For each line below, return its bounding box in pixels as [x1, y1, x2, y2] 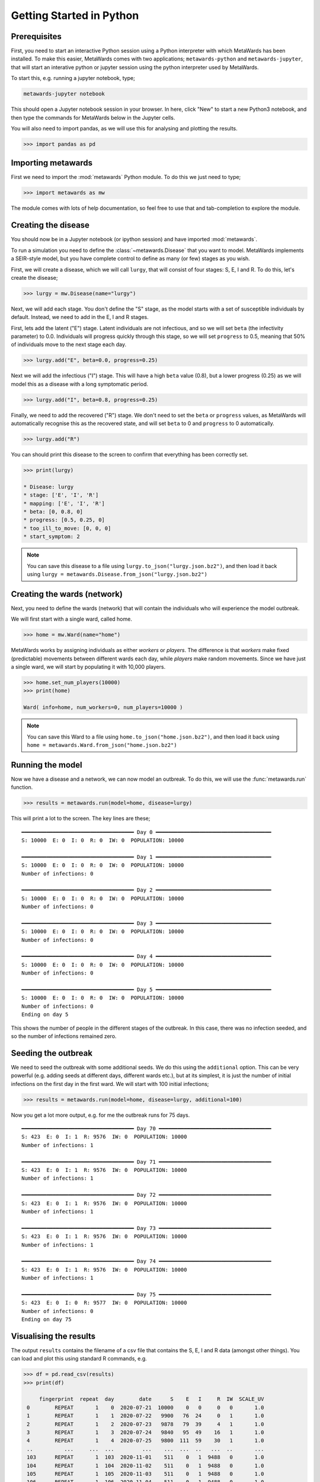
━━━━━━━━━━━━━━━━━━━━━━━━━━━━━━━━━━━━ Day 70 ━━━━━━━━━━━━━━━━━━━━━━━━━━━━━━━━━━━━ [21, 1125, 272, 1132]
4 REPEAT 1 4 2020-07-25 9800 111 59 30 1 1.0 [27, 1438, 264, 1444]
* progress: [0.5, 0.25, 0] [23, 516, 105, 523]
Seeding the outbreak [11, 1048, 93, 1058]
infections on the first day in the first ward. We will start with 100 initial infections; [11, 1080, 209, 1087]
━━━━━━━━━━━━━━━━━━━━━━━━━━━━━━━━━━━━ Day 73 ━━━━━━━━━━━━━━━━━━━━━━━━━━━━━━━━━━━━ [21, 1225, 272, 1231]
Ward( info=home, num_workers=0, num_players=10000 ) [23, 704, 183, 711]
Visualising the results [11, 1331, 96, 1341]
